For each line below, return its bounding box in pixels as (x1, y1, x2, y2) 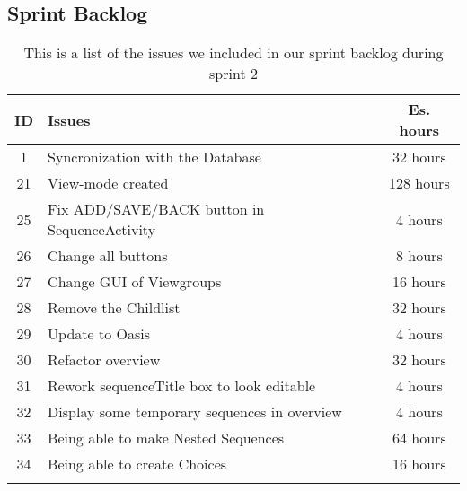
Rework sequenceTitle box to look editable (48, 375, 316, 397)
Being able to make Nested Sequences (48, 427, 285, 449)
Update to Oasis (48, 323, 151, 345)
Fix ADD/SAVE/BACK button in (48, 198, 265, 220)
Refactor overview (48, 349, 161, 371)
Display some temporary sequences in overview (48, 401, 342, 423)
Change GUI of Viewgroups (48, 271, 222, 293)
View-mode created (48, 172, 169, 194)
